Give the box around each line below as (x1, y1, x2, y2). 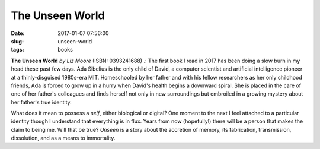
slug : (11, 37, 24, 45)
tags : (11, 46, 24, 53)
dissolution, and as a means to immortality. (11, 134, 116, 142)
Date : (11, 30, 25, 37)
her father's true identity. (11, 99, 72, 106)
